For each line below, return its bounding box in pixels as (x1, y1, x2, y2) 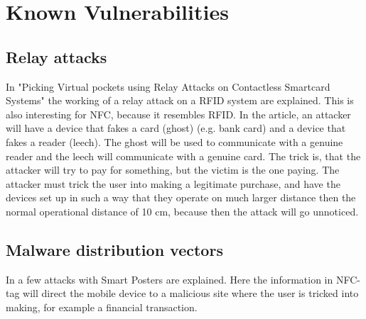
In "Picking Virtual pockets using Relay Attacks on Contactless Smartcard (6, 79, 330, 94)
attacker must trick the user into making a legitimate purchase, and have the (6, 176, 340, 191)
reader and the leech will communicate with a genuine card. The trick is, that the (6, 148, 361, 163)
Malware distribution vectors (6, 238, 223, 260)
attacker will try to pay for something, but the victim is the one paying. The (6, 162, 340, 177)
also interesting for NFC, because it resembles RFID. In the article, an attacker (6, 106, 351, 121)
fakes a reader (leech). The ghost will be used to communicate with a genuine (6, 134, 343, 149)
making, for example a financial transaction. (6, 299, 198, 314)
